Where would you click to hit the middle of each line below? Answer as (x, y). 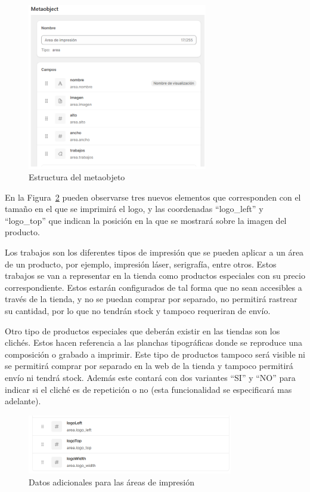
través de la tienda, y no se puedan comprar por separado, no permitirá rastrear (151, 299)
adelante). (23, 401)
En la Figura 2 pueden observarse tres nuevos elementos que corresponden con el (153, 197)
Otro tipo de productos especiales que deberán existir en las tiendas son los (142, 330)
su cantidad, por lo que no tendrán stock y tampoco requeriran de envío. (138, 311)
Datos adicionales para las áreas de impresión (111, 482)
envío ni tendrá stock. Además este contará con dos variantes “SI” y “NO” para (150, 378)
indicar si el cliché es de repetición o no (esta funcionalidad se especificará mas (148, 389)
